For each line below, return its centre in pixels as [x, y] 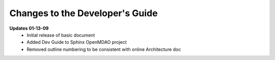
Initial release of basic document [61, 35]
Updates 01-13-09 [29, 28]
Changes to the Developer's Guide [84, 13]
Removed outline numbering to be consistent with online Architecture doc [104, 49]
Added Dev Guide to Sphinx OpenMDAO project [77, 42]
